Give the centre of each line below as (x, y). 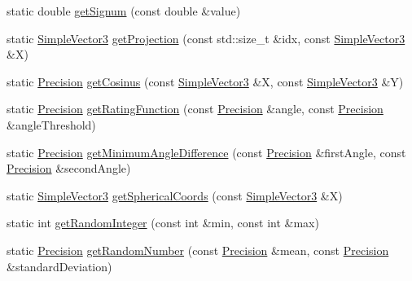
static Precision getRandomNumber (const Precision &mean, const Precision (198, 250)
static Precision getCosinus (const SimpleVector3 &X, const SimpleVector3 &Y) (205, 81)
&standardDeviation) (59, 266)
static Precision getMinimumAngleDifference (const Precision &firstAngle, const (206, 152)
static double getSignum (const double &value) (124, 11)
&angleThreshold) (51, 124)
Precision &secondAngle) (69, 168)
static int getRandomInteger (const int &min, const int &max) (163, 223)
